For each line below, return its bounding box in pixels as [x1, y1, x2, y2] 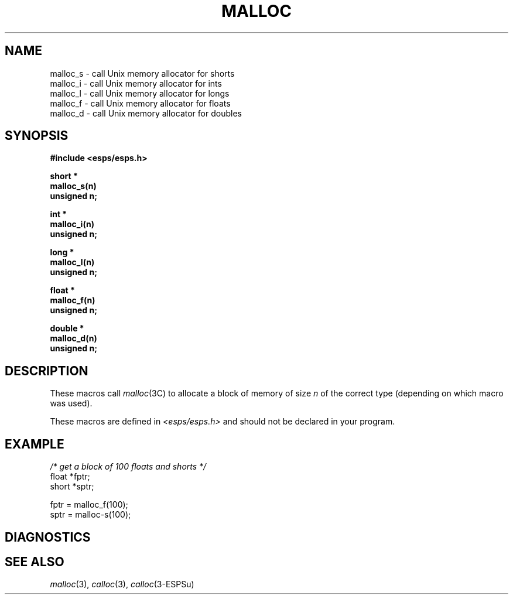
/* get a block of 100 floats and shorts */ [50, 461, 207, 472]
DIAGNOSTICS [5, 529, 91, 545]
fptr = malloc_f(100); [50, 499, 128, 510]
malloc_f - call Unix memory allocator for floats [50, 98, 231, 108]
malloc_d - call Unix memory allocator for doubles [50, 108, 242, 118]
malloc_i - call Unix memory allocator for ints [50, 78, 222, 88]
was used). [50, 398, 93, 409]
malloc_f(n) [50, 295, 95, 306]
